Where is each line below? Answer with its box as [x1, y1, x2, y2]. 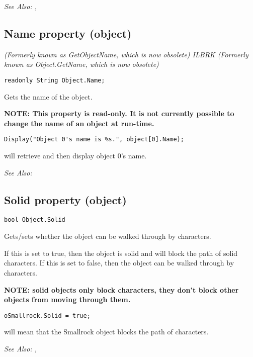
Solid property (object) [4, 192, 127, 207]
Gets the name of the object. [4, 91, 93, 102]
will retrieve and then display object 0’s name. [4, 150, 147, 161]
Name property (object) [4, 25, 132, 41]
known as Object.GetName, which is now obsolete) [4, 59, 159, 69]
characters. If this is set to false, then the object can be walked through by [4, 257, 234, 268]
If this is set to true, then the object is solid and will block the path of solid [4, 247, 238, 258]
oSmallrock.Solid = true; [4, 312, 91, 319]
